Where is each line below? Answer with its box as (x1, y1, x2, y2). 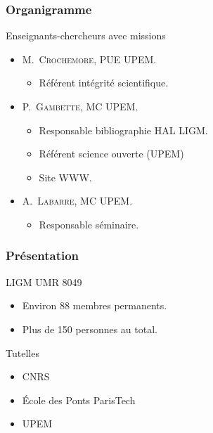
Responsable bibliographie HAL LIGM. (39, 122, 208, 137)
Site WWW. (39, 169, 92, 184)
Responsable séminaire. (39, 216, 139, 231)
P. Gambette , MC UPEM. (22, 99, 138, 113)
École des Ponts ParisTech (22, 392, 136, 407)
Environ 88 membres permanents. (22, 298, 167, 313)
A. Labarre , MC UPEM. (22, 193, 133, 208)
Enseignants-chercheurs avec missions (6, 28, 166, 43)
